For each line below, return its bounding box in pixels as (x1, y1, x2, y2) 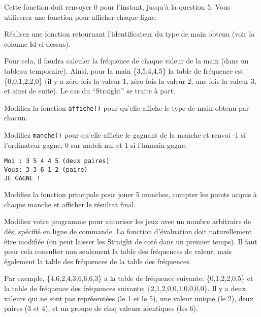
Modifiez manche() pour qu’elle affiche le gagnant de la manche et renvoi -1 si (4, 130, 246, 140)
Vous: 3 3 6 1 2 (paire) (4, 166, 88, 173)
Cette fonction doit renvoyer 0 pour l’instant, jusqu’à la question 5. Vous (4, 2, 231, 12)
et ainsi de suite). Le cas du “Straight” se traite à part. (4, 85, 175, 96)
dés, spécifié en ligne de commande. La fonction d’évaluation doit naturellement (4, 226, 252, 236)
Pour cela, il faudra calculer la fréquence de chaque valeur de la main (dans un (4, 55, 249, 66)
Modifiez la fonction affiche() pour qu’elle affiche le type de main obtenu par (4, 102, 249, 113)
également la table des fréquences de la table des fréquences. (4, 256, 191, 266)
